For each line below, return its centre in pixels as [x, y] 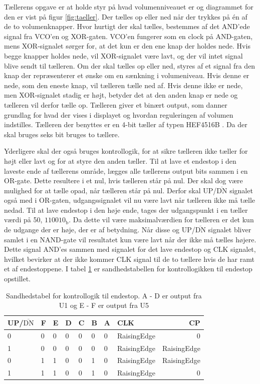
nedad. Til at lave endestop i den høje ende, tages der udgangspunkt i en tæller [126, 210]
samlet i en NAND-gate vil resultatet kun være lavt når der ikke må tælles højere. [130, 239]
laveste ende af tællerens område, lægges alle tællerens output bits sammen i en [126, 170]
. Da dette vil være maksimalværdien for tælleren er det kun [161, 220]
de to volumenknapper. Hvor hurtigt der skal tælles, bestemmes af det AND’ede [127, 26]
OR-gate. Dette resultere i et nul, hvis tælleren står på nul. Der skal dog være [123, 180]
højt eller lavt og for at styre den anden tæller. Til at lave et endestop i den [120, 160]
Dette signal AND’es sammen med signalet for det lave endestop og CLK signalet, [130, 249]
